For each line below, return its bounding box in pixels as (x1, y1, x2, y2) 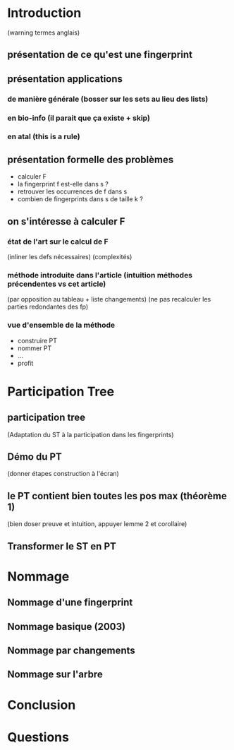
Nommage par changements (7, 644, 135, 656)
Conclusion (7, 697, 76, 713)
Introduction (7, 5, 82, 21)
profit (17, 359, 34, 367)
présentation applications (7, 73, 123, 85)
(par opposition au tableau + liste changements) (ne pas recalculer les (7, 295, 211, 304)
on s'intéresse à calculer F (7, 215, 125, 227)
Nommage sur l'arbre (7, 669, 104, 681)
